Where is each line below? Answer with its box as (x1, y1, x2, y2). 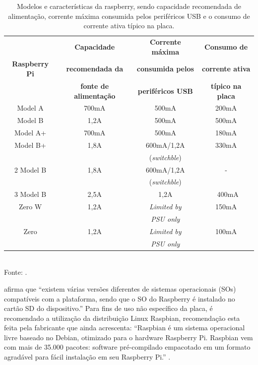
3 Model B (14, 189, 47, 199)
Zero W (18, 201, 42, 212)
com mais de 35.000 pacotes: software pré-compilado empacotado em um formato (4, 342, 251, 352)
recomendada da (66, 63, 124, 74)
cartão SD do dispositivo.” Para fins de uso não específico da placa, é (4, 303, 213, 313)
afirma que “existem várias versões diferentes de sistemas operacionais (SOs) (4, 283, 236, 294)
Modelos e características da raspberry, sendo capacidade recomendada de (16, 1, 242, 11)
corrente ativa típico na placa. (83, 20, 175, 31)
